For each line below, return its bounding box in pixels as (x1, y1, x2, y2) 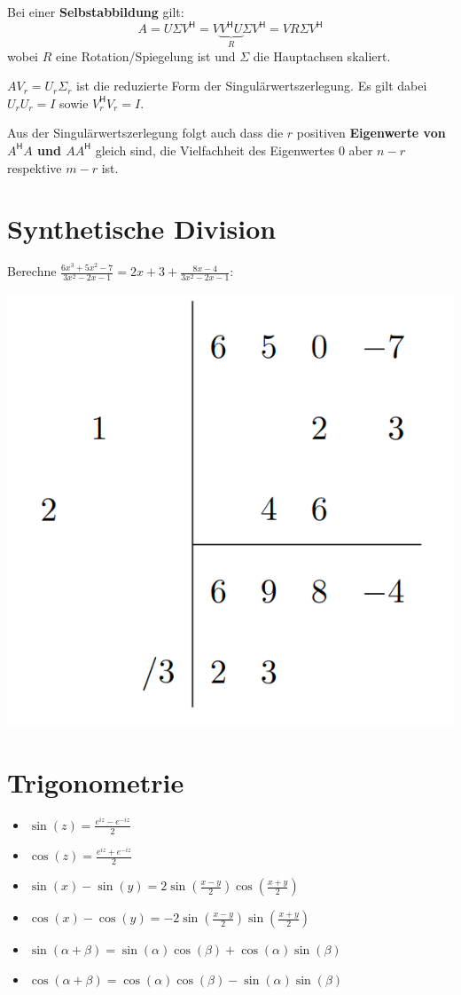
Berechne (7, 262, 57, 280)
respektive (7, 158, 62, 177)
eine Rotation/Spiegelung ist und (55, 46, 236, 65)
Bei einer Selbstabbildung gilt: (7, 3, 184, 20)
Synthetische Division (7, 210, 277, 247)
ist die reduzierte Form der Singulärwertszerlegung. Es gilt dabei (76, 76, 427, 95)
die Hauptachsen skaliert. (253, 46, 391, 65)
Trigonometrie (7, 763, 184, 800)
